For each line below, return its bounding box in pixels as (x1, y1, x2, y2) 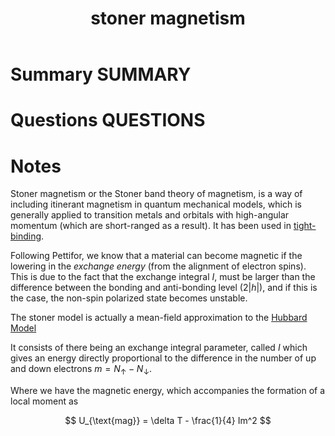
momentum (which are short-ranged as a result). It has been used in (10, 220, 292, 232)
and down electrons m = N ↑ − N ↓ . (10, 363, 153, 377)
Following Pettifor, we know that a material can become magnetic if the (10, 250, 303, 262)
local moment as (10, 395, 79, 407)
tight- (293, 220, 317, 232)
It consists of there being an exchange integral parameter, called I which (10, 342, 308, 354)
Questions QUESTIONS (10, 109, 206, 132)
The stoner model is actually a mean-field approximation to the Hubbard (10, 312, 308, 324)
